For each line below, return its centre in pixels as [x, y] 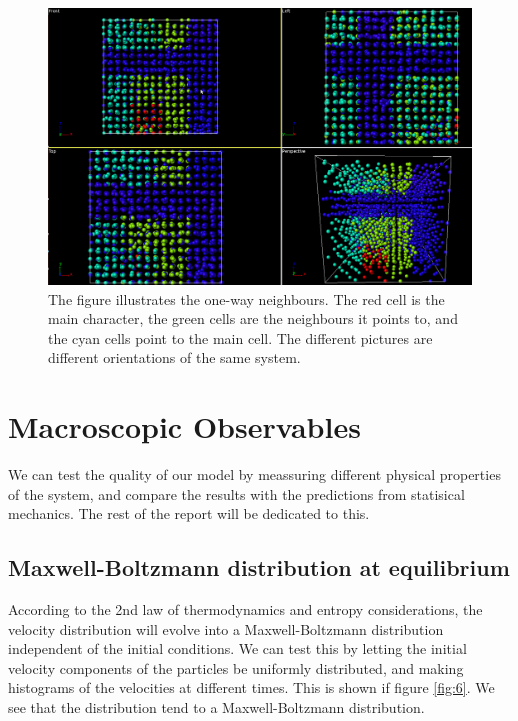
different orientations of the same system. [174, 357]
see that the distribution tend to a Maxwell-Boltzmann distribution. [216, 707]
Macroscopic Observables [184, 426]
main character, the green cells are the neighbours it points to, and [253, 318]
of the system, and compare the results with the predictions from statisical [236, 493]
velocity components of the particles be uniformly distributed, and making [236, 667]
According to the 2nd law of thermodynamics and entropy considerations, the [245, 609]
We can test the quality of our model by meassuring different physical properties [254, 474]
